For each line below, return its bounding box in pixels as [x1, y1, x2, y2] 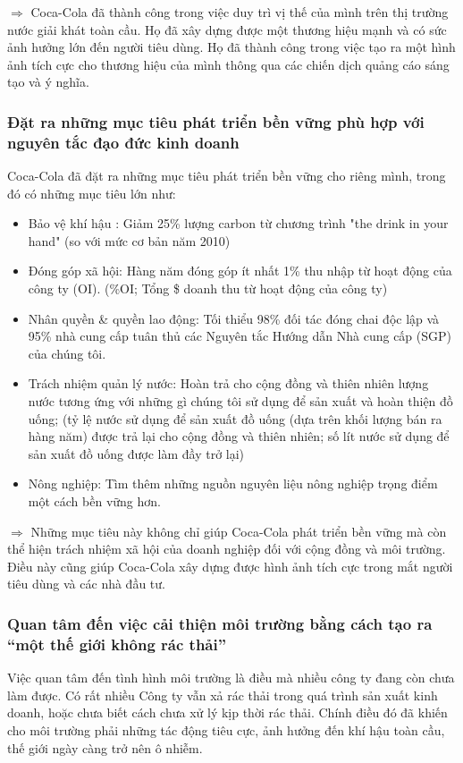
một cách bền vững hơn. [28, 492, 161, 511]
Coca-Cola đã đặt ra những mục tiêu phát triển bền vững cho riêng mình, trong [7, 166, 446, 185]
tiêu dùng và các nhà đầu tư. [7, 574, 165, 593]
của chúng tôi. [28, 343, 106, 362]
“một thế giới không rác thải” [7, 632, 227, 655]
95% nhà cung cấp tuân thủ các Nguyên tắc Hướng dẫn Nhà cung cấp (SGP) [28, 326, 451, 345]
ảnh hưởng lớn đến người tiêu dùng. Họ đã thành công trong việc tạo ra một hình [7, 38, 456, 56]
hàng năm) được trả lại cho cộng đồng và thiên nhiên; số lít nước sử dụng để [28, 427, 450, 445]
